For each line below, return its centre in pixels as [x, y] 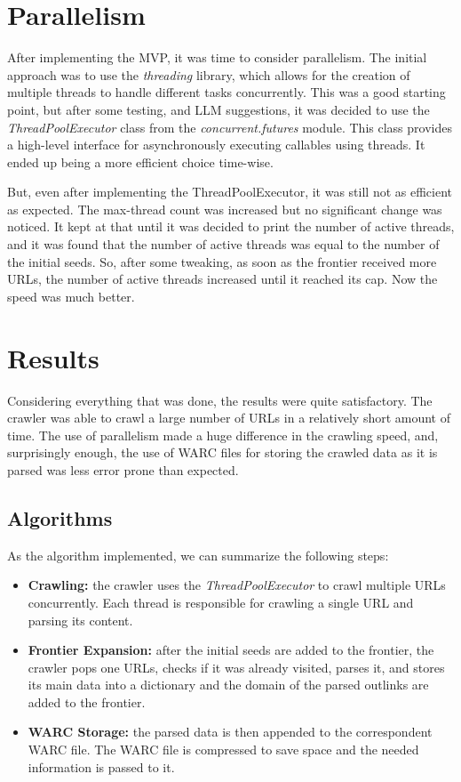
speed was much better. [71, 296]
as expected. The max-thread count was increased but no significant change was [225, 209]
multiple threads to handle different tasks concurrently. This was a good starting [227, 92]
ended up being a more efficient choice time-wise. [140, 161]
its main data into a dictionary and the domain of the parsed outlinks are [228, 685]
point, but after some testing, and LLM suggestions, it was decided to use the [219, 109]
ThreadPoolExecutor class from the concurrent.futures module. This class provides [230, 127]
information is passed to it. [101, 766]
